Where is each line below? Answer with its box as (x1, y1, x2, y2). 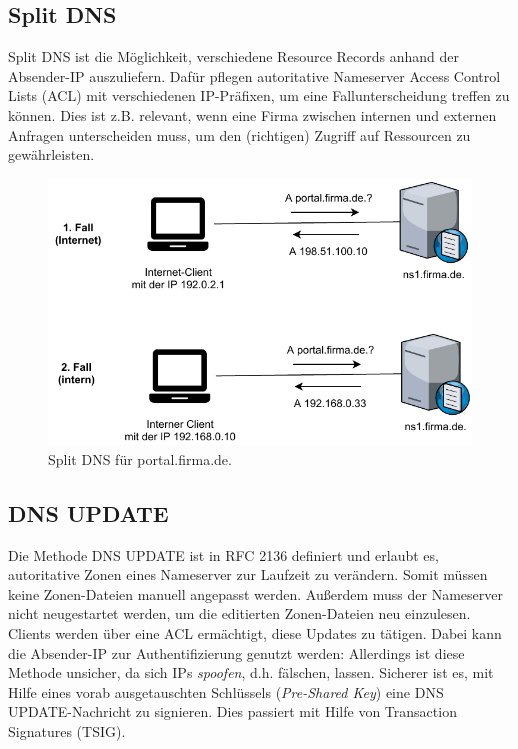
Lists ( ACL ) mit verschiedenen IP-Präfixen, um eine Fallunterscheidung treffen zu (8, 85, 510, 106)
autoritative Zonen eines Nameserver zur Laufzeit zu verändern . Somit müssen (8, 564, 488, 585)
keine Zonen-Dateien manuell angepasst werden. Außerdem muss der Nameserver (8, 583, 503, 604)
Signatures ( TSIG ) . (8, 720, 126, 741)
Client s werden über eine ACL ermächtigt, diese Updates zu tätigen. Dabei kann (8, 622, 502, 643)
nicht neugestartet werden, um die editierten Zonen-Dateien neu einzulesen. (8, 603, 471, 624)
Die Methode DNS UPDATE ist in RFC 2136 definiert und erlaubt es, (8, 544, 439, 565)
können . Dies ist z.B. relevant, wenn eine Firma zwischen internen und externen (8, 104, 497, 125)
